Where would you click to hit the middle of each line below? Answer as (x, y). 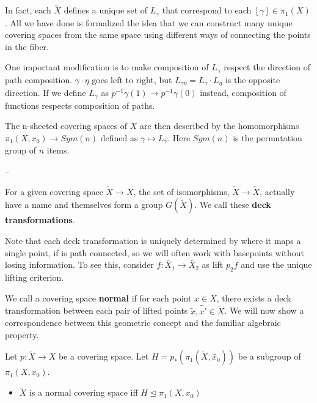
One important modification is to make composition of (107, 67)
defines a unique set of (106, 10)
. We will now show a (264, 310)
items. (58, 150)
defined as (119, 138)
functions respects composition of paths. (80, 105)
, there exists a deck (254, 298)
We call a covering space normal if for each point (98, 298)
